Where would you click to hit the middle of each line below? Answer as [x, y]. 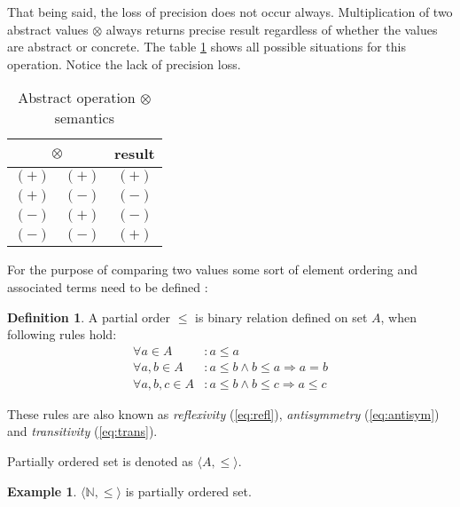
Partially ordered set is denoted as [100, 461]
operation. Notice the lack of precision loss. [124, 63]
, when [398, 317]
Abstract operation [77, 98]
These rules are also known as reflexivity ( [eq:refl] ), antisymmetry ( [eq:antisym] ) [223, 413]
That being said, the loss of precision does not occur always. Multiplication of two [230, 12]
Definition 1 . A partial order [89, 317]
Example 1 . [42, 491]
